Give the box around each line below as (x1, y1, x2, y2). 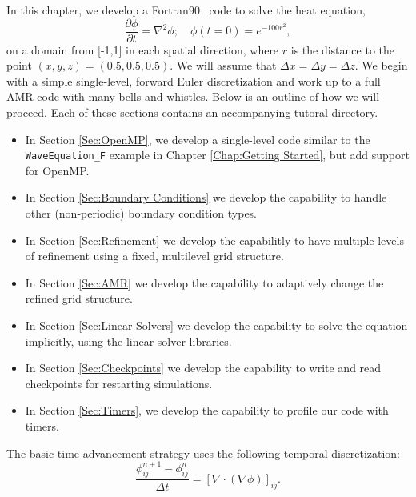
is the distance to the (290, 41, 394, 58)
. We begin (354, 57, 408, 74)
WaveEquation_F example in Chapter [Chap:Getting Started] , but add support (25, 146, 410, 163)
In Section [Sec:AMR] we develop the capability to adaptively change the (25, 274, 384, 291)
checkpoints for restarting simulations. (25, 375, 213, 391)
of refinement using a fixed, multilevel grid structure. (25, 247, 284, 264)
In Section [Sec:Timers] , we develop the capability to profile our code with (25, 402, 389, 419)
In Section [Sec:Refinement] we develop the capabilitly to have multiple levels (25, 231, 404, 248)
